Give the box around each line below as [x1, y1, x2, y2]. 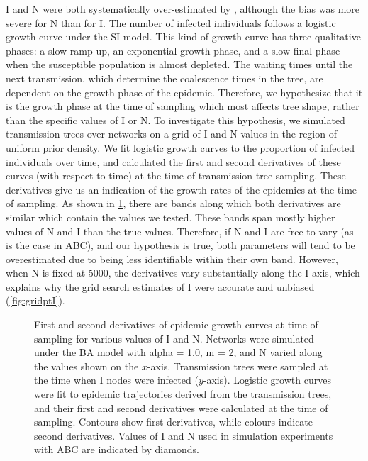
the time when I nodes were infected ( [34, 372, 199, 387]
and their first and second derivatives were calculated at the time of [34, 400, 328, 415]
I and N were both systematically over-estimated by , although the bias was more [6, 1, 360, 16]
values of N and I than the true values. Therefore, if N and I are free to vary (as [6, 223, 354, 238]
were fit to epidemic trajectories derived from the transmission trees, [34, 387, 332, 401]
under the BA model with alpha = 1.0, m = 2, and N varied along [34, 345, 323, 360]
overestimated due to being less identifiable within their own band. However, [6, 251, 338, 266]
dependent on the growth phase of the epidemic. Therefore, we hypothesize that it [6, 84, 363, 99]
